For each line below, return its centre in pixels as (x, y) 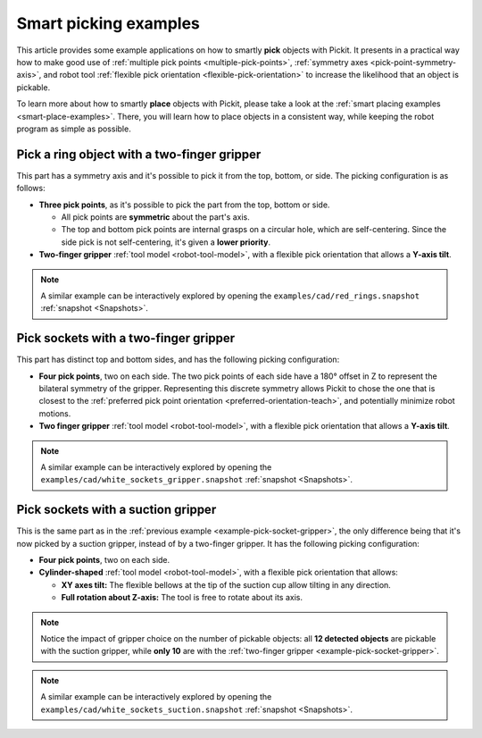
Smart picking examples (108, 23)
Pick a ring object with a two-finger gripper (139, 154)
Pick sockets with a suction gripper (116, 510)
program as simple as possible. (74, 129)
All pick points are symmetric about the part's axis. (155, 217)
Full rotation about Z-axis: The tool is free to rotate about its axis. (182, 598)
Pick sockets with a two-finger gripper (126, 338)
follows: (31, 189)
